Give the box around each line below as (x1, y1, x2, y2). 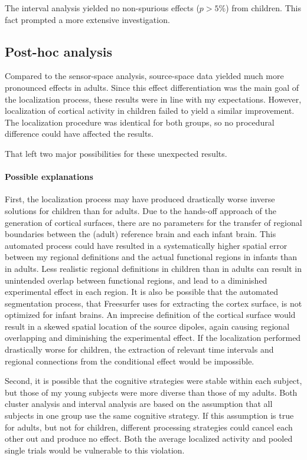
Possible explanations (5, 170, 93, 183)
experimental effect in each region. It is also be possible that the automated (5, 285, 279, 298)
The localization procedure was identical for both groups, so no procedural (5, 116, 275, 128)
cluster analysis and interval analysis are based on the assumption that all (5, 397, 273, 410)
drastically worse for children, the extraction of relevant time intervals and (5, 343, 274, 356)
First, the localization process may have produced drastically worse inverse (5, 193, 275, 205)
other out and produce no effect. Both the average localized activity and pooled (5, 432, 293, 445)
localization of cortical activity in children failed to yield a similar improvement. (5, 104, 295, 117)
